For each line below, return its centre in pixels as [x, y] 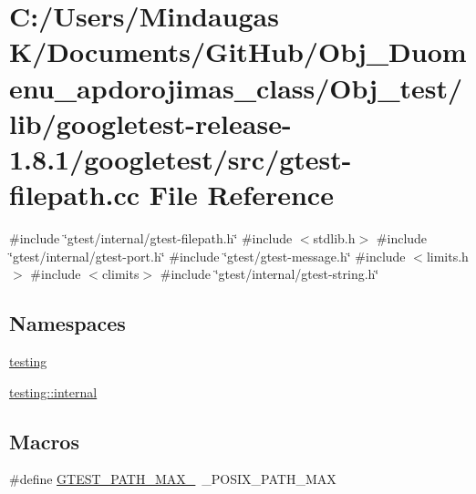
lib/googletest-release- [150, 123]
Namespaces [67, 323]
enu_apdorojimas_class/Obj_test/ [236, 87]
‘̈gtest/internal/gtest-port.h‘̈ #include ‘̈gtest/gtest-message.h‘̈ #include [207, 256]
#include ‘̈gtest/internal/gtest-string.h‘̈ [269, 274]
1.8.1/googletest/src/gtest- [181, 158]
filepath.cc [75, 195]
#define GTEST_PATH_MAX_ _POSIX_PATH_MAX [173, 479]
